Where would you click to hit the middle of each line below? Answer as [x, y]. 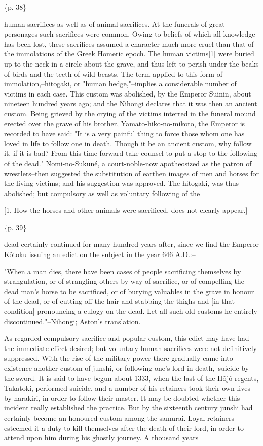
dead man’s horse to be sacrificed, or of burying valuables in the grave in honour [129, 291]
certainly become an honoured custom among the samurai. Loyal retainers [119, 417]
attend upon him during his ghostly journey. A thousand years [101, 438]
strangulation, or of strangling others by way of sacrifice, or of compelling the [124, 281]
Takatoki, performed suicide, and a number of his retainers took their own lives [127, 388]
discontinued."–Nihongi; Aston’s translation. [72, 321]
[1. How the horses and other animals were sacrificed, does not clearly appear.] [126, 210]
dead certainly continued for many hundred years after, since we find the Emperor [132, 244]
